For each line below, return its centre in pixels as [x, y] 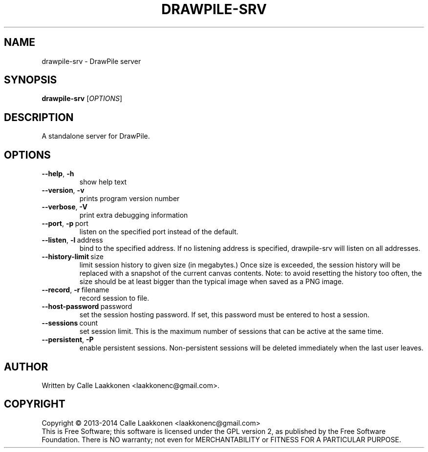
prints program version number [129, 199]
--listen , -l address [72, 240]
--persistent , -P [68, 340]
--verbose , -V [64, 207]
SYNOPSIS [31, 80]
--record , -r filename [75, 290]
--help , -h [58, 174]
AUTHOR [26, 367]
